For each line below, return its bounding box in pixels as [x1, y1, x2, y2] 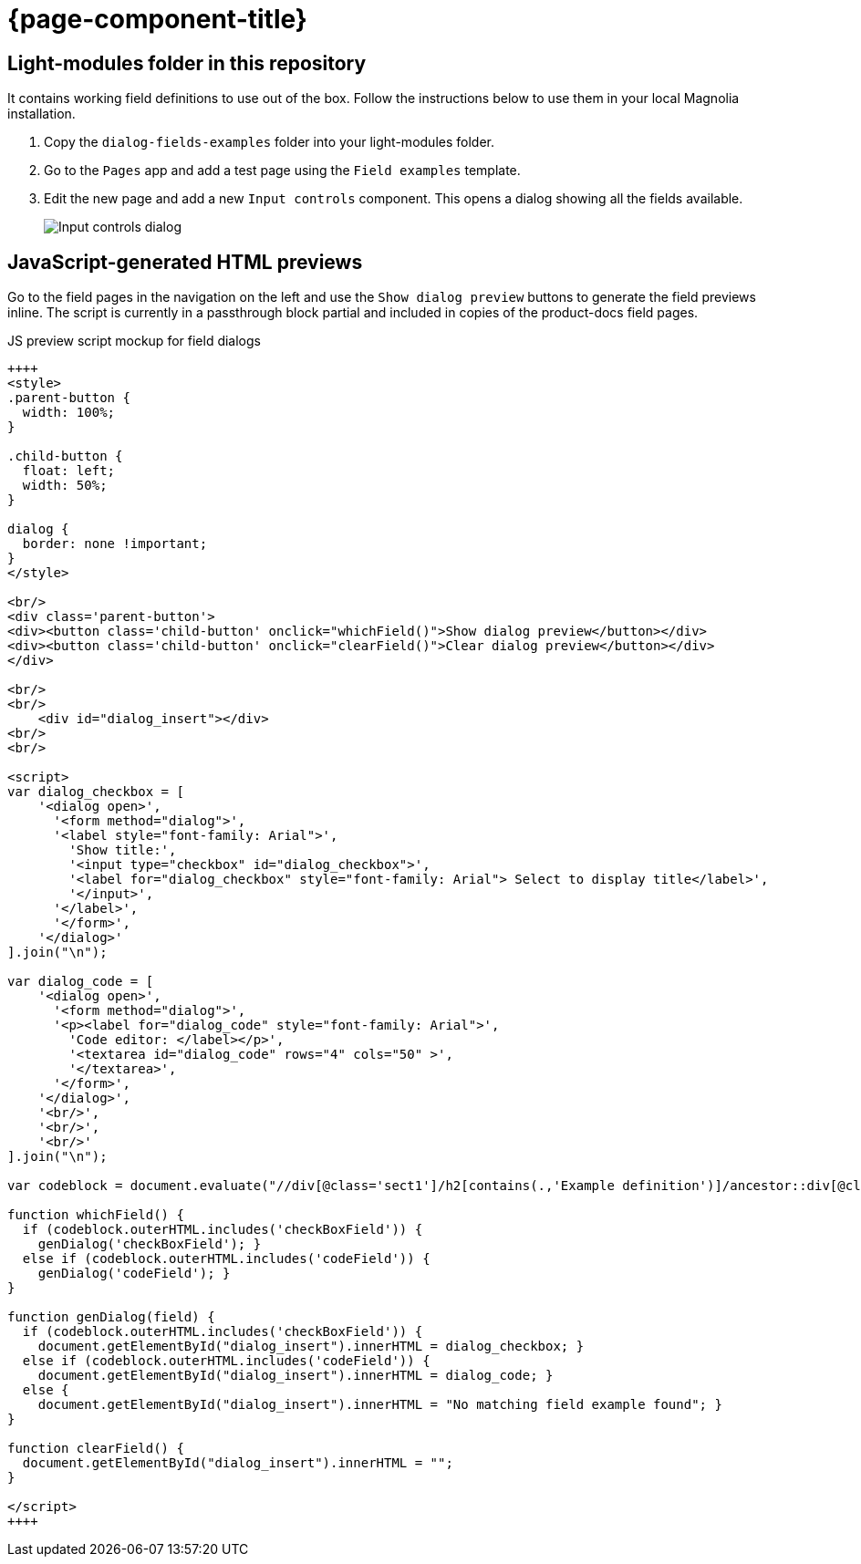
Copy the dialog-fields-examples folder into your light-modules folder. [44, 134, 494, 150]
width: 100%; [22, 405, 116, 420]
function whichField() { [7, 1207, 184, 1223]
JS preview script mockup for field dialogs [7, 333, 261, 349]
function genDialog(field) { [7, 1310, 215, 1325]
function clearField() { [7, 1441, 184, 1456]
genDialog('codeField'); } [37, 1266, 231, 1281]
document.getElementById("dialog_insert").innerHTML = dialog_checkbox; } [37, 1339, 585, 1354]
